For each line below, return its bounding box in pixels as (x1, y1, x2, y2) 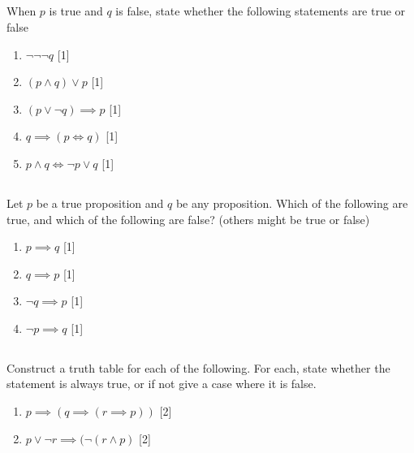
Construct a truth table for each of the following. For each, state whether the (6, 359, 390, 376)
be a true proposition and (36, 194, 164, 211)
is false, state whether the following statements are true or (115, 2, 406, 19)
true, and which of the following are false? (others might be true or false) (6, 210, 370, 227)
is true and (49, 2, 103, 19)
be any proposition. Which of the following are (175, 194, 408, 211)
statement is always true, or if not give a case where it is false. (6, 375, 317, 392)
